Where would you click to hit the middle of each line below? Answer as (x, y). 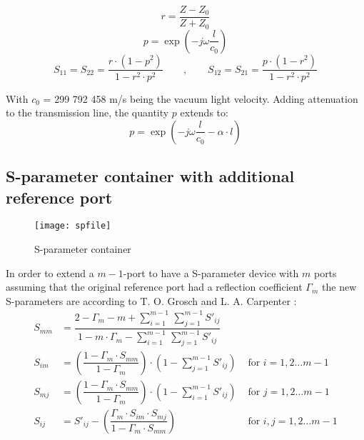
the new (339, 287)
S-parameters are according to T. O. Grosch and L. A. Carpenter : (151, 300)
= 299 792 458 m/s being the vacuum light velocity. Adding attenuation (201, 98)
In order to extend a (50, 272)
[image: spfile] (73, 226)
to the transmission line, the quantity (87, 112)
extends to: (204, 112)
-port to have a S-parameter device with (211, 272)
